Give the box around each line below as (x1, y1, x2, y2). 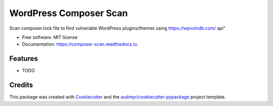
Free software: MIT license (22, 34, 78, 40)
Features (9, 54, 38, 63)
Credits (9, 81, 33, 89)
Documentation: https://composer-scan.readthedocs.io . (22, 41, 139, 47)
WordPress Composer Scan (9, 8, 128, 19)
